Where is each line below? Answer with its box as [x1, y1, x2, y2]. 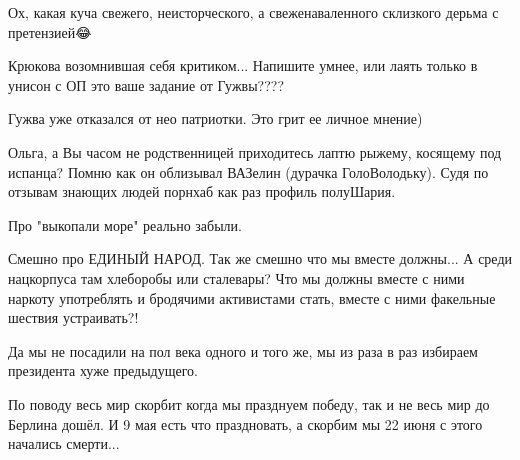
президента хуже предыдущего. [8, 360, 198, 381]
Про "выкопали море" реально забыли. [8, 214, 242, 235]
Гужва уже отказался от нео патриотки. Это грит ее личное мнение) [8, 108, 423, 129]
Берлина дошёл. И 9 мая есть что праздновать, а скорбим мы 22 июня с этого [8, 413, 483, 434]
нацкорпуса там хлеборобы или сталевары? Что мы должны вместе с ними [8, 267, 465, 288]
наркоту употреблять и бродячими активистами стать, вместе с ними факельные [8, 287, 496, 308]
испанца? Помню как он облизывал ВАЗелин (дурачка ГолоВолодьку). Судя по [8, 161, 489, 182]
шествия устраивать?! [8, 307, 139, 328]
